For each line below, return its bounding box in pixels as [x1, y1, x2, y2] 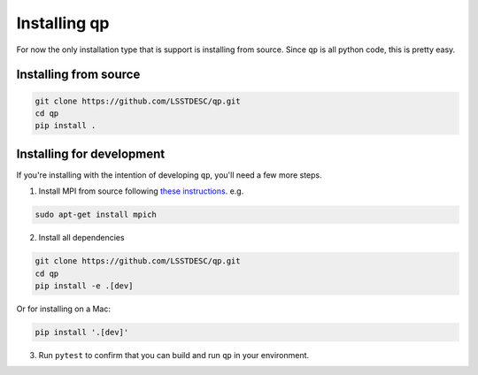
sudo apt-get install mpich [35, 210, 157, 220]
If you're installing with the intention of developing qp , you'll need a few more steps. [16, 169, 322, 180]
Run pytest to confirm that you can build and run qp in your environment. [38, 349, 310, 360]
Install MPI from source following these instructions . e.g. [38, 186, 244, 196]
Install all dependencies [38, 233, 125, 243]
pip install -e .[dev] [35, 280, 134, 291]
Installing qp [16, 13, 110, 33]
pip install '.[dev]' [35, 327, 129, 337]
